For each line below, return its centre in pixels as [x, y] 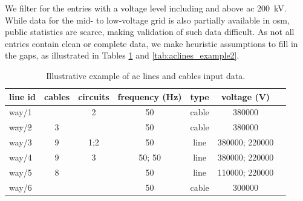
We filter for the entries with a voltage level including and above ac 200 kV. [146, 8]
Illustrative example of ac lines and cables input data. [146, 75]
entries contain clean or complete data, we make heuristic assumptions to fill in [151, 43]
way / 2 [21, 127]
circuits [94, 96]
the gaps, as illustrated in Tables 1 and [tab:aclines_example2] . [122, 55]
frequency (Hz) [150, 96]
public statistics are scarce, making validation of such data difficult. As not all [150, 32]
